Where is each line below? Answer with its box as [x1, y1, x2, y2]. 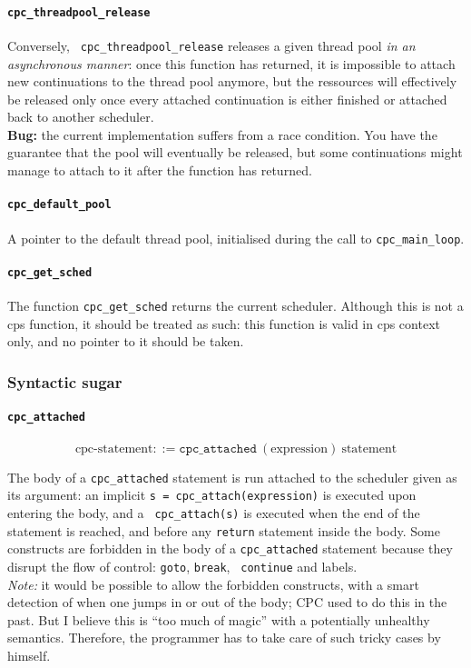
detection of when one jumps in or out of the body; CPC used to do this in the [7, 593, 447, 612]
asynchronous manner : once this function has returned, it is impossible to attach [7, 54, 456, 73]
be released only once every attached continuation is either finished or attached [7, 89, 447, 108]
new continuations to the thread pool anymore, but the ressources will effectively [7, 72, 457, 91]
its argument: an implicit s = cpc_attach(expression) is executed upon [7, 485, 417, 504]
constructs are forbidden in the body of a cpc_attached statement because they [7, 539, 453, 558]
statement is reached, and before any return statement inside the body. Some [7, 521, 440, 540]
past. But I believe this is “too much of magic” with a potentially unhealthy [7, 610, 430, 629]
